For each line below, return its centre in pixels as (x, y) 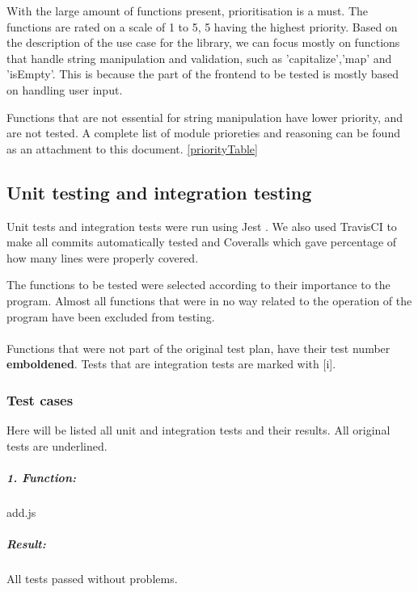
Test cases (40, 399)
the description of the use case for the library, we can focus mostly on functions (203, 42)
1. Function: (41, 477)
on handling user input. (65, 89)
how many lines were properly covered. (103, 257)
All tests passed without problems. (92, 579)
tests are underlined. (57, 445)
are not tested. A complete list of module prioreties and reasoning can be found (203, 133)
